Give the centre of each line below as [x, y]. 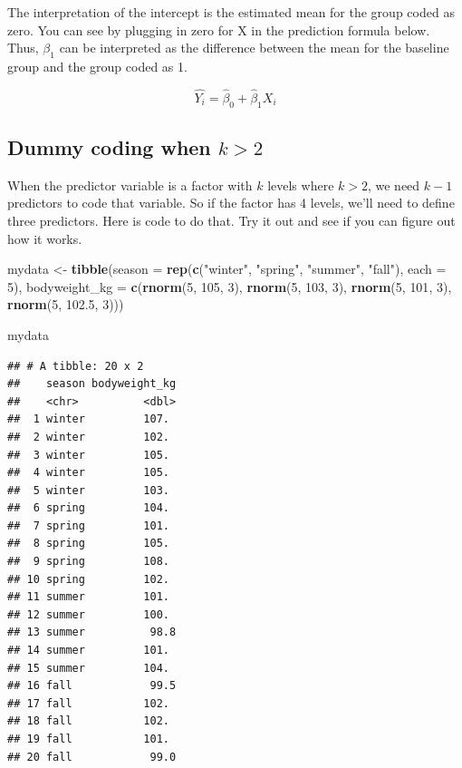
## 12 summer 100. [88, 614]
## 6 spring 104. [88, 508]
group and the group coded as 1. [97, 66]
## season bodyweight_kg [92, 384]
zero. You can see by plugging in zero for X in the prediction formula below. [219, 29]
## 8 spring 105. [88, 544]
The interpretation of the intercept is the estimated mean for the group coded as [231, 12]
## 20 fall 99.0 [92, 757]
